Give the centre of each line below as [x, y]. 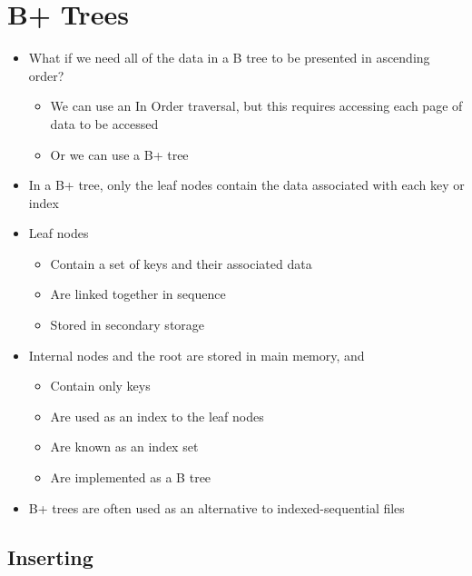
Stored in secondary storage [128, 325]
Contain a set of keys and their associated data [181, 263]
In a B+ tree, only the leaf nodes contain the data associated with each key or [246, 185]
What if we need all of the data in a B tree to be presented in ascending [229, 58]
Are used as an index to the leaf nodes [157, 416]
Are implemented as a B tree [131, 477]
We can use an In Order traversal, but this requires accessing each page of [256, 106]
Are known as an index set [124, 447]
